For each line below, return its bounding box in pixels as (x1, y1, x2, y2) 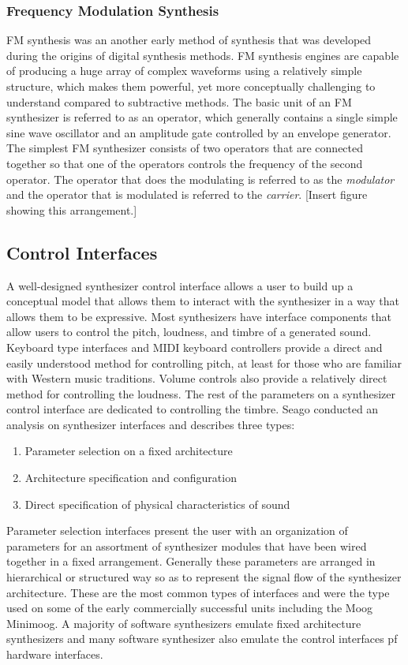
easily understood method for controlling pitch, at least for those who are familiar (6, 354, 402, 371)
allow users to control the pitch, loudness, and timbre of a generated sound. (6, 323, 372, 340)
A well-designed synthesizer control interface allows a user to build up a (6, 277, 354, 293)
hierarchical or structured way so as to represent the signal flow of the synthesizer (6, 569, 402, 585)
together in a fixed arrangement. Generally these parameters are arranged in (6, 553, 376, 570)
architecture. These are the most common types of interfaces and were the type (6, 584, 390, 600)
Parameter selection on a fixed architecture (24, 443, 233, 459)
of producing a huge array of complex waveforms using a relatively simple (6, 62, 362, 79)
